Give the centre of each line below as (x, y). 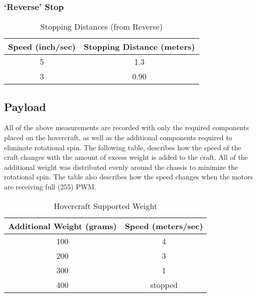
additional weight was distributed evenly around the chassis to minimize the (121, 167)
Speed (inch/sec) (42, 47)
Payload (25, 106)
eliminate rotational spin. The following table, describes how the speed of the (123, 147)
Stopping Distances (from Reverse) (101, 27)
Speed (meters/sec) (164, 226)
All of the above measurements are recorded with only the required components (126, 127)
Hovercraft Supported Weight (106, 206)
